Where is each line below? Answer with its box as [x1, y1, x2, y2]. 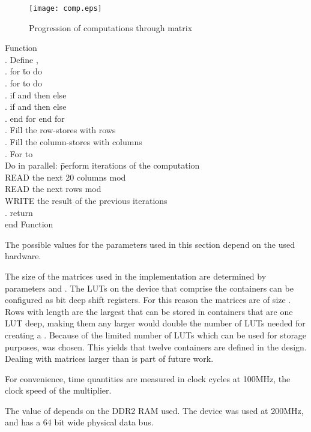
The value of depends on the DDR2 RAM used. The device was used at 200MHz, [5, 404, 304, 416]
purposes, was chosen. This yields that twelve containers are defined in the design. [5, 340, 307, 353]
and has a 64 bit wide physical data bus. [5, 416, 154, 428]
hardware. [5, 250, 41, 262]
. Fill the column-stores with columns [5, 136, 142, 148]
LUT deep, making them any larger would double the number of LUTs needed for [5, 317, 306, 329]
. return [5, 206, 33, 218]
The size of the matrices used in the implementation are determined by [5, 269, 267, 282]
